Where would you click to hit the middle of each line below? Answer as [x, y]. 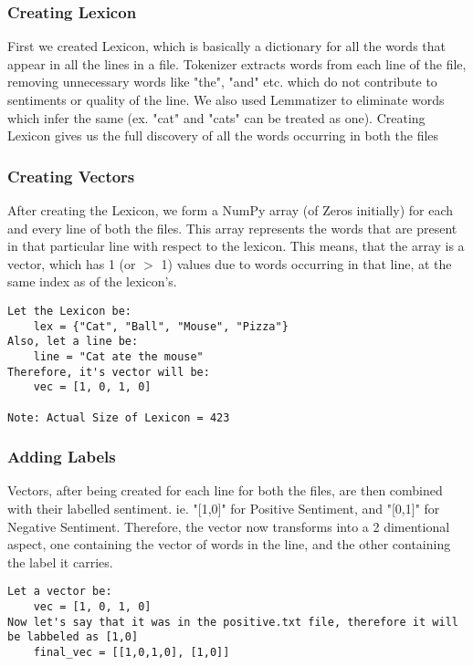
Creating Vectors [71, 176]
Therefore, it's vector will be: [109, 372]
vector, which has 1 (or [72, 263]
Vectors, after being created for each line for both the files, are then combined [225, 490]
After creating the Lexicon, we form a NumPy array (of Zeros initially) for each [231, 210]
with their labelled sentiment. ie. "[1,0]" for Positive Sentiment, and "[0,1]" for [224, 509]
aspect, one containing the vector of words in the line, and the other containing [229, 544]
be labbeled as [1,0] [73, 637]
